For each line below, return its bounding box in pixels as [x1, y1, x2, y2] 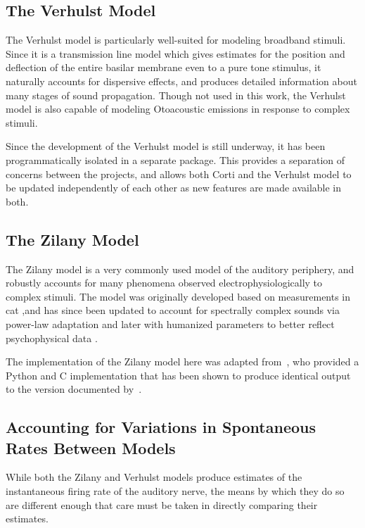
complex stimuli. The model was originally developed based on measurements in [6, 289, 351, 303]
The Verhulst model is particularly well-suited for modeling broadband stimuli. [6, 32, 346, 47]
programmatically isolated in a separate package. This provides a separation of [6, 152, 345, 167]
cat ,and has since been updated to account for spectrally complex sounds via [6, 303, 340, 318]
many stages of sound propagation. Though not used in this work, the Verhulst [6, 87, 346, 102]
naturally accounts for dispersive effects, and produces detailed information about [6, 73, 357, 88]
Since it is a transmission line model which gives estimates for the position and [6, 46, 345, 61]
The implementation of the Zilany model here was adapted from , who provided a [6, 354, 359, 369]
